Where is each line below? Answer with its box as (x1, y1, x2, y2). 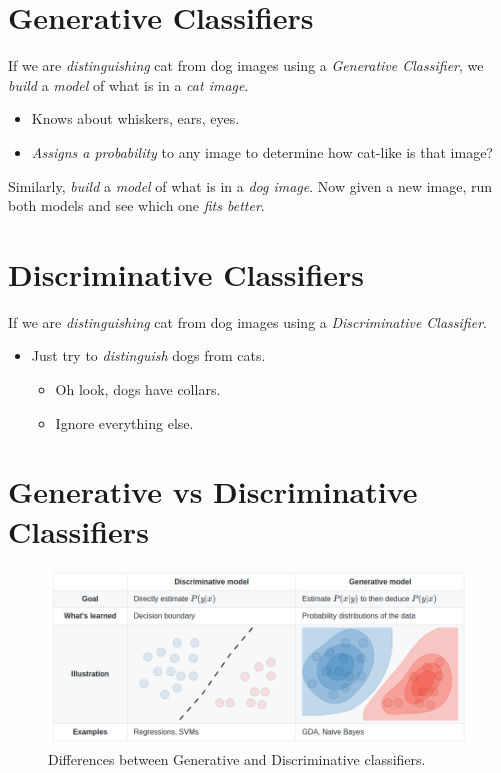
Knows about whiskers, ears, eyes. (31, 108, 240, 129)
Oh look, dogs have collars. (55, 379, 221, 399)
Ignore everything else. (55, 412, 194, 433)
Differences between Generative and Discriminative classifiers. (48, 748, 426, 769)
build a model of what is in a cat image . (8, 74, 249, 95)
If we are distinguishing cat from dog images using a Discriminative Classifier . (8, 311, 487, 332)
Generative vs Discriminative (8, 471, 418, 512)
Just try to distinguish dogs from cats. (31, 345, 266, 366)
